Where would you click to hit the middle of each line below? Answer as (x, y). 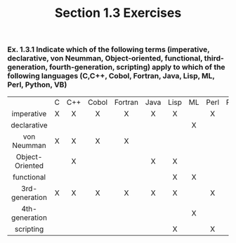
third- (214, 58)
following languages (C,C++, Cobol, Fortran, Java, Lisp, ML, (111, 76)
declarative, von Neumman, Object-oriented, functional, (105, 58)
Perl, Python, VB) (37, 85)
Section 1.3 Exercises (118, 13)
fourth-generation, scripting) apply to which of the (137, 67)
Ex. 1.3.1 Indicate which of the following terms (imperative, (109, 49)
